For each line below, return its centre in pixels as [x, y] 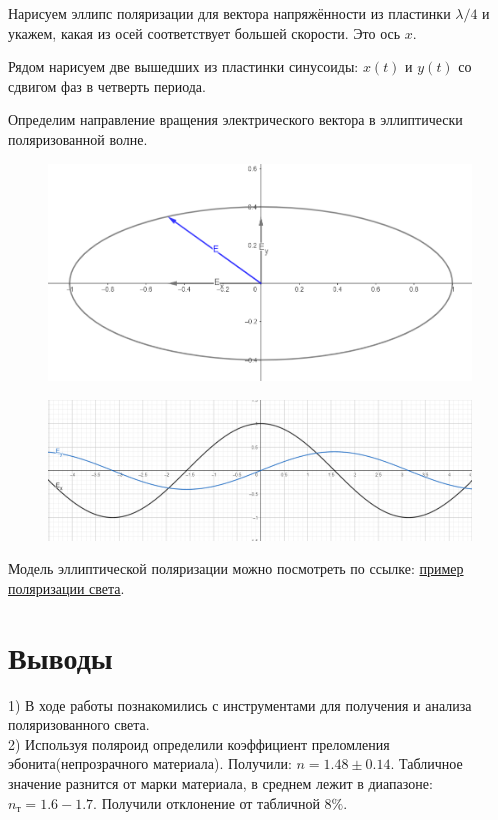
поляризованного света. [79, 724]
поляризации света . [66, 587]
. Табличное [426, 763]
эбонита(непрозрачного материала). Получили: [150, 763]
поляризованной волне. [78, 138]
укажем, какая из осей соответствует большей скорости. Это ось [204, 32]
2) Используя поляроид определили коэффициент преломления [199, 743]
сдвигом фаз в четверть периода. [107, 85]
